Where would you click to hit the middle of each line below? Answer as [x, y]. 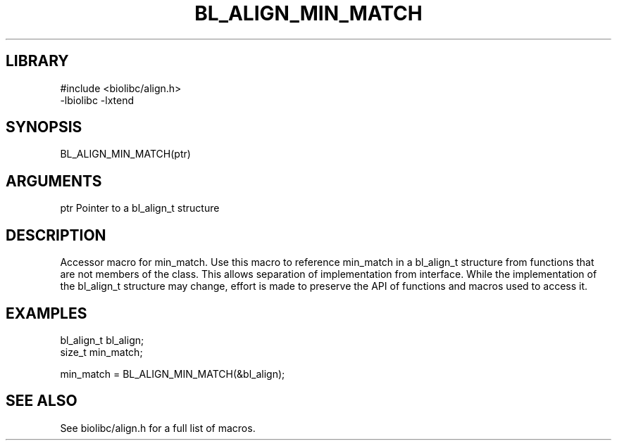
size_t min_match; [101, 352]
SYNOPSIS [44, 127]
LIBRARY [37, 61]
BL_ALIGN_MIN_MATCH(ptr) [125, 154]
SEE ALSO [42, 401]
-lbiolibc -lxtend [97, 100]
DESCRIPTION [56, 235]
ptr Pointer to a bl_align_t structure [140, 208]
